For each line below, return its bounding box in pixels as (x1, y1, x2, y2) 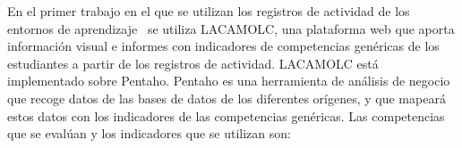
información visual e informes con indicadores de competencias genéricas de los (7, 37, 440, 55)
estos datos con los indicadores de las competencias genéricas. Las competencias (7, 106, 445, 125)
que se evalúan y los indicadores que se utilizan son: (7, 124, 291, 143)
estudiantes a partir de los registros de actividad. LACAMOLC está (7, 53, 379, 72)
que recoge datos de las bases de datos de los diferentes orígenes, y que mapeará (7, 88, 446, 107)
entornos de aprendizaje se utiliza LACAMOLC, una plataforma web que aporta (7, 19, 455, 37)
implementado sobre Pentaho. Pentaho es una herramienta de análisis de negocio (7, 71, 450, 90)
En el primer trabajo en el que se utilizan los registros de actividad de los (7, 2, 410, 20)
